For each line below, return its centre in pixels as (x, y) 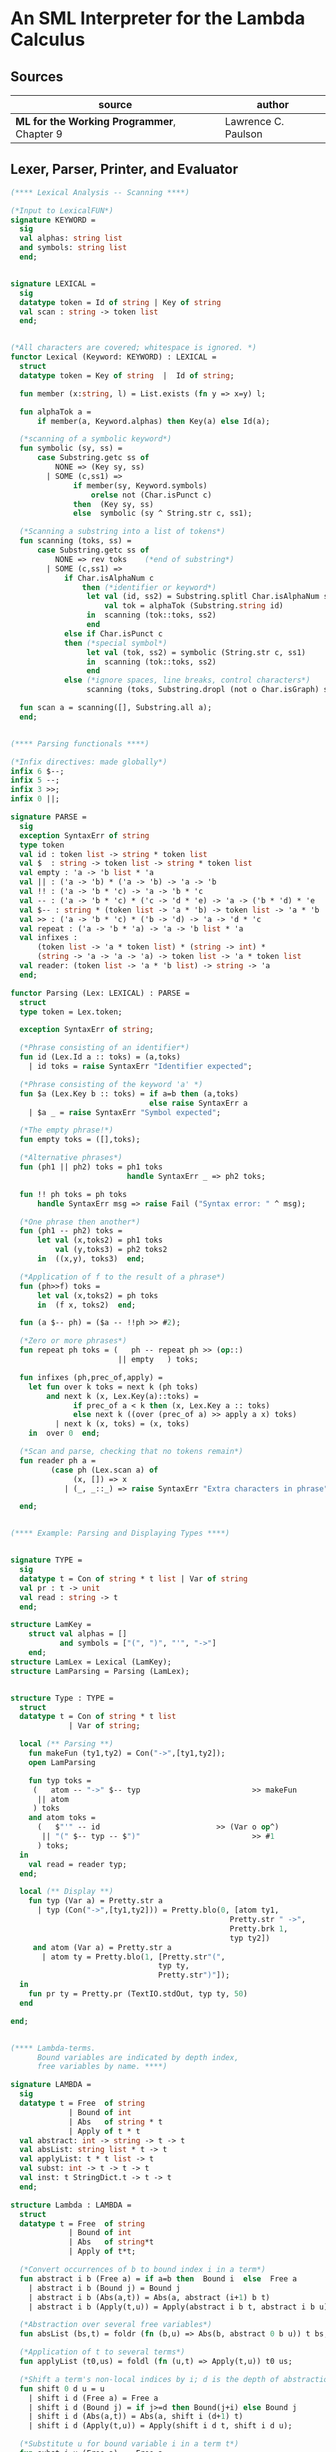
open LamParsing (62, 1762)
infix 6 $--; (37, 771)
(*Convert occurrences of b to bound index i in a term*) (143, 2270)
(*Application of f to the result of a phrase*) (122, 1277)
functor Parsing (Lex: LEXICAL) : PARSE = (100, 993)
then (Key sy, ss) (114, 504)
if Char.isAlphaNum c (109, 578)
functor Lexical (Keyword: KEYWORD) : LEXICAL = (113, 357)
